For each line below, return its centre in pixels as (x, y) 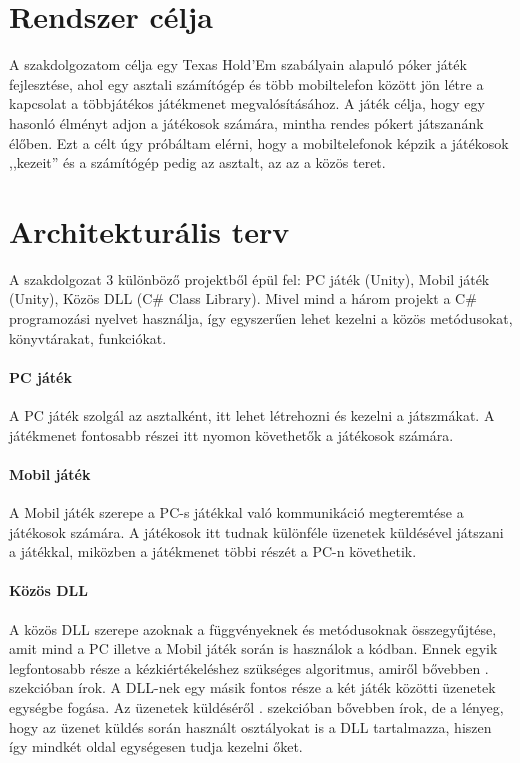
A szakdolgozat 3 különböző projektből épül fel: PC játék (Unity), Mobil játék (249, 278)
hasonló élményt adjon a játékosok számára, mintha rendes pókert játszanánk (246, 122)
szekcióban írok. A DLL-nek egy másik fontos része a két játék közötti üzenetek (252, 687)
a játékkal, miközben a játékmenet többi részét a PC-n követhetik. (213, 551)
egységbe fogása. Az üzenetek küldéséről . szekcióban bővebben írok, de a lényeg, (256, 706)
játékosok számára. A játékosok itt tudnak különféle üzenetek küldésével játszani (256, 531)
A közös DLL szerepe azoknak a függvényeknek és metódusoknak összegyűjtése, (253, 628)
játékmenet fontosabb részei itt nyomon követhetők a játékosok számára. (231, 434)
